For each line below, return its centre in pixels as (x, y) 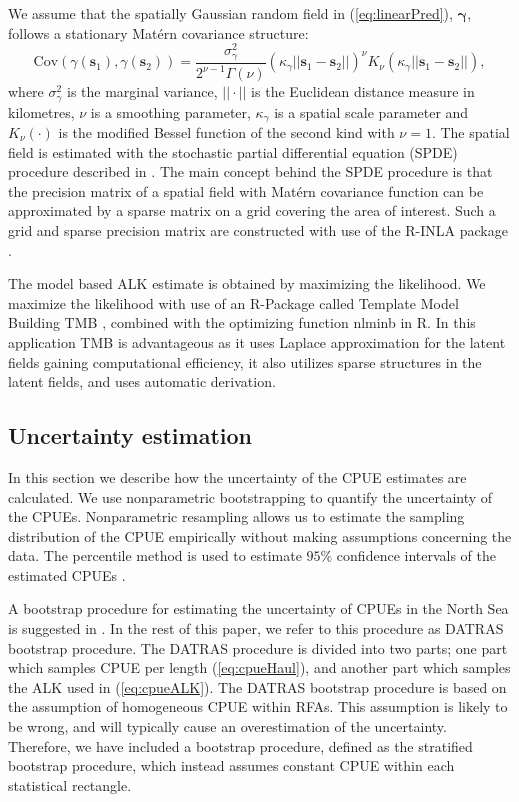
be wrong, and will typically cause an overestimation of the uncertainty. (227, 726)
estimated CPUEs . (67, 574)
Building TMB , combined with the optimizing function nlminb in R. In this (242, 322)
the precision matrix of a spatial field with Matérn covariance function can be (246, 190)
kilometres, (41, 111)
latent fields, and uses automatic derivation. (142, 381)
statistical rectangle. (70, 784)
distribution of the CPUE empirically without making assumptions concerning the (260, 535)
